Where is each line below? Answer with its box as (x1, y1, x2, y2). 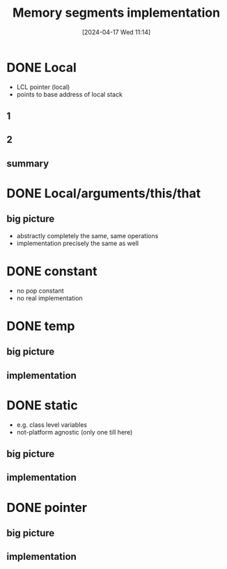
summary (6, 157, 49, 169)
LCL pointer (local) (16, 82, 70, 91)
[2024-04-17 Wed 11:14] (81, 28, 151, 36)
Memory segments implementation (12, 5, 221, 21)
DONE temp (6, 318, 75, 334)
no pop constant (16, 286, 64, 295)
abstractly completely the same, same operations (16, 231, 159, 240)
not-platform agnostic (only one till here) (16, 428, 133, 436)
